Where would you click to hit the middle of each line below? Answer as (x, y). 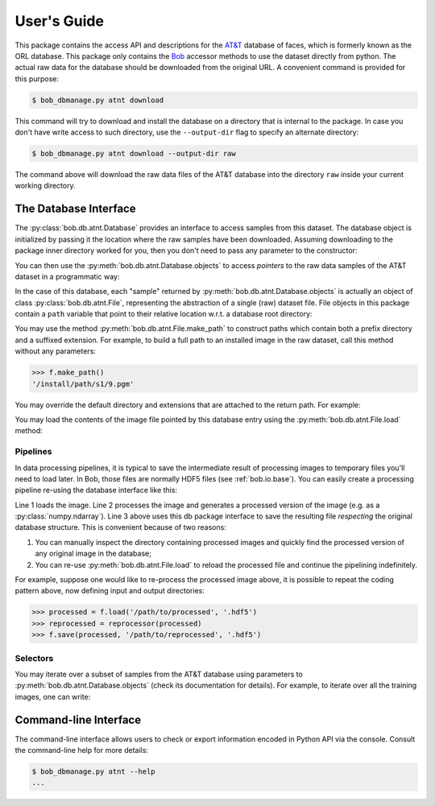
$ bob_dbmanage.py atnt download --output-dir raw (134, 154)
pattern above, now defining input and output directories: (110, 591)
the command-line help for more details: (82, 750)
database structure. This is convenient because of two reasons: (121, 527)
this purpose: (37, 79)
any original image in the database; (93, 554)
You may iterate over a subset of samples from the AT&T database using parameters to (159, 674)
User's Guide (60, 21)
